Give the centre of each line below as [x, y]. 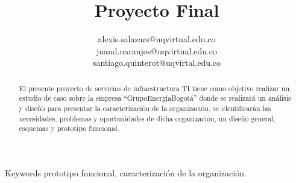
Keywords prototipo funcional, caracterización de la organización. [126, 172]
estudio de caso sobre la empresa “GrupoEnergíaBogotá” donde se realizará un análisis [155, 98]
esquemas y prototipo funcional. [69, 128]
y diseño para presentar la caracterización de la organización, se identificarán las [145, 108]
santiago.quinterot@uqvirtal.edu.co [157, 63]
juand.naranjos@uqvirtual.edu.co [157, 50]
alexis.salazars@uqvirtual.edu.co [157, 39]
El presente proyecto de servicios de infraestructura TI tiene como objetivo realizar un [154, 88]
